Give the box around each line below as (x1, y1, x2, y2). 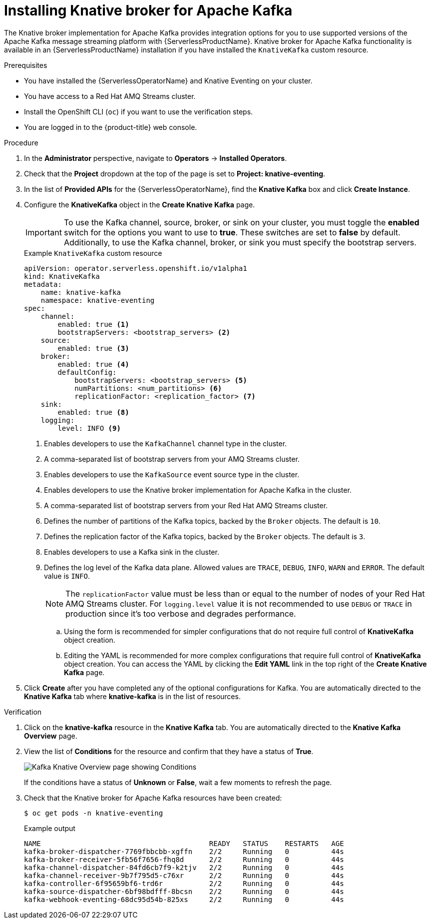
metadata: (24, 280, 62, 288)
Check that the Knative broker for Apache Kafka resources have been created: (24, 793, 282, 802)
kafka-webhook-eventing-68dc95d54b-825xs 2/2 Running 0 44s (24, 895, 344, 904)
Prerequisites (4, 60, 47, 69)
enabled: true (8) (57, 408, 129, 416)
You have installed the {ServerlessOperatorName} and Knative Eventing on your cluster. (24, 76, 313, 85)
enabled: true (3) (57, 344, 129, 352)
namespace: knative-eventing (40, 296, 155, 304)
